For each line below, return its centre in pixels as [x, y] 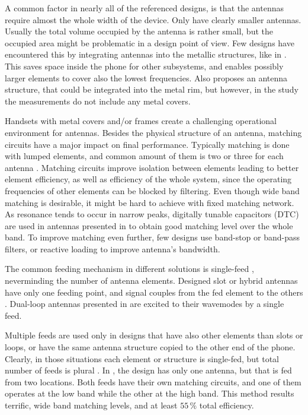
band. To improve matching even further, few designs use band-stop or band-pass [153, 237]
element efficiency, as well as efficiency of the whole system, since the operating [148, 179]
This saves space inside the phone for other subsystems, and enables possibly [144, 66]
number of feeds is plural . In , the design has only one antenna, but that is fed [148, 370]
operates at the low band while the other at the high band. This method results [150, 393]
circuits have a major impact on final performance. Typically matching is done [147, 144]
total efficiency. [227, 405]
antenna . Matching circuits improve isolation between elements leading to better [152, 167]
